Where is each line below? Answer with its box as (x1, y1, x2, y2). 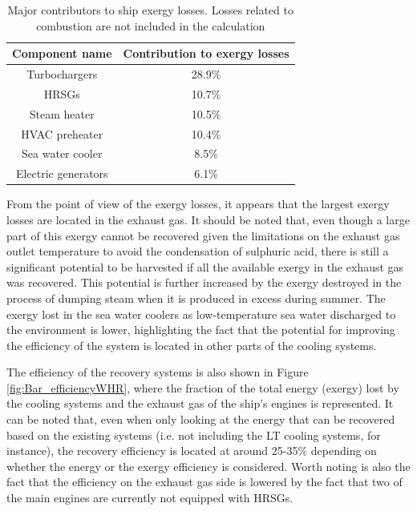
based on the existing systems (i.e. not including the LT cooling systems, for (6, 426, 381, 443)
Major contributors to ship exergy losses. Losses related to (7, 2, 294, 18)
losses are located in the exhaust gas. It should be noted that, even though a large (6, 211, 410, 227)
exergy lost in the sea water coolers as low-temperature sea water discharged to (6, 305, 396, 322)
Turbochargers (26, 66, 98, 82)
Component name (12, 45, 112, 62)
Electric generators (15, 165, 108, 182)
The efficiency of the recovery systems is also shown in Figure (6, 364, 309, 380)
